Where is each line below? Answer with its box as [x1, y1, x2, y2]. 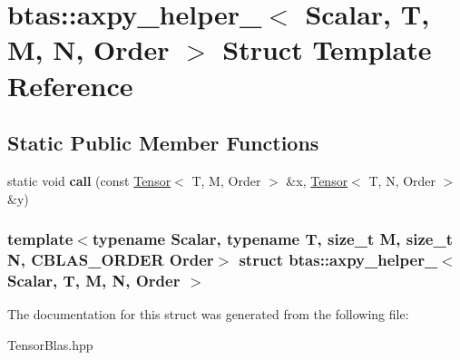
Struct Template [222, 31, 432, 68]
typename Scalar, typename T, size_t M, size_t [92, 228, 453, 250]
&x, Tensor [286, 170, 348, 190]
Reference [7, 66, 133, 103]
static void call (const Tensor [7, 170, 171, 190]
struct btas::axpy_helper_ [239, 248, 438, 270]
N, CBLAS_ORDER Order [7, 248, 214, 270]
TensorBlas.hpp [7, 335, 93, 354]
